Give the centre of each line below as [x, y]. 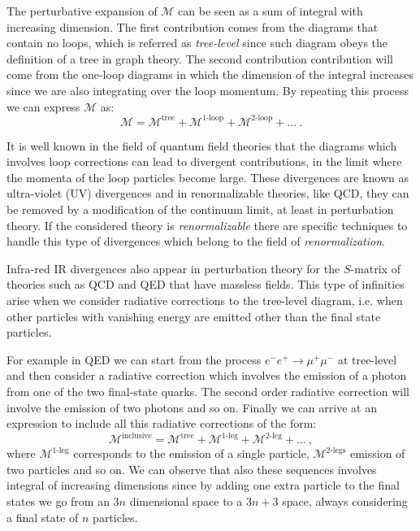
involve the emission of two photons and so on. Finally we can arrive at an [192, 407]
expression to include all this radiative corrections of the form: [162, 423]
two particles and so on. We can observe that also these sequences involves [192, 469]
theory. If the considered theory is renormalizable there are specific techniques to [207, 225]
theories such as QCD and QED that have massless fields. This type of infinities [206, 284]
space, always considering [345, 501]
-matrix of [375, 268]
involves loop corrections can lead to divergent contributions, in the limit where [204, 161]
